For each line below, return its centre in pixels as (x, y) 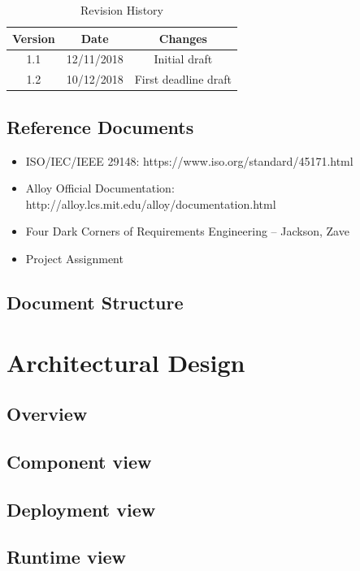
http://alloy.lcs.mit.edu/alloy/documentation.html (151, 203)
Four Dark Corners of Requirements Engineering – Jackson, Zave (187, 231)
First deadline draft (183, 79)
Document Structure (95, 302)
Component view (79, 461)
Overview (47, 414)
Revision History (122, 10)
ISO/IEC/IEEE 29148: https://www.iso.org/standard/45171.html (189, 160)
